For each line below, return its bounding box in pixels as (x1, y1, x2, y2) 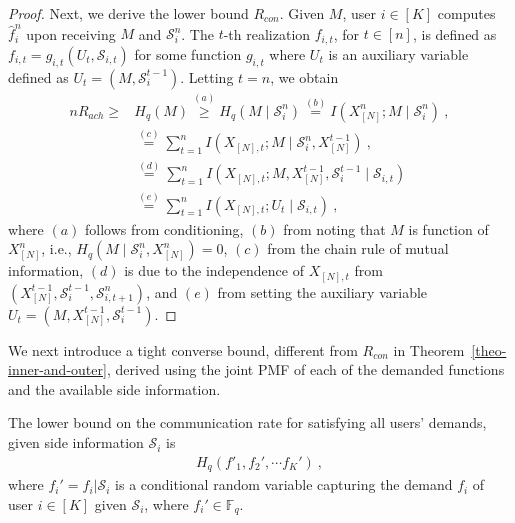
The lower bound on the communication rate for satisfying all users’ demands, (8, 412, 487, 433)
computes (437, 3, 496, 23)
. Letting (180, 66, 234, 87)
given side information (8, 432, 144, 453)
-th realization (223, 23, 311, 44)
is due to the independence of (124, 260, 304, 281)
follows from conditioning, (85, 218, 244, 239)
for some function (134, 43, 242, 64)
